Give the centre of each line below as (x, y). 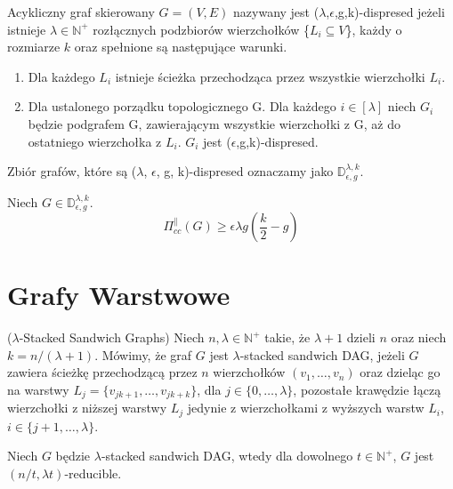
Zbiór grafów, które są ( (72, 171)
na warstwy (38, 389)
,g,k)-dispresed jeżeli (389, 12)
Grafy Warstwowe (119, 295)
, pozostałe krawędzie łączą (367, 389)
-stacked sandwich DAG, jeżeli (322, 354)
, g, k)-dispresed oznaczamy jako (245, 171)
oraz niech (419, 337)
